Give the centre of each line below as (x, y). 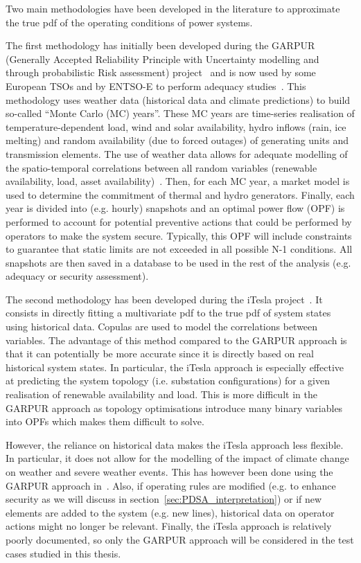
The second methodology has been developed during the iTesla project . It (164, 299)
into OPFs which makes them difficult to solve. (105, 421)
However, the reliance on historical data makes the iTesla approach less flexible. (175, 444)
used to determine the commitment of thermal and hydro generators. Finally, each (180, 194)
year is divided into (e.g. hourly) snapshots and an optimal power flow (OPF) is (175, 208)
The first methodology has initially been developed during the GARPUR (160, 45)
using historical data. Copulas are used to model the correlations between (162, 327)
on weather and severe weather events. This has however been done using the (169, 472)
